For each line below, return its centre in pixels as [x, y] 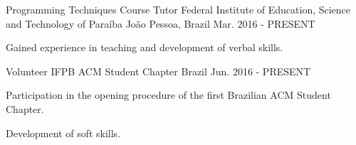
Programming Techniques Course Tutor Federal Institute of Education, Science [178, 9]
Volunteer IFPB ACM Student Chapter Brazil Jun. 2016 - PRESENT [158, 71]
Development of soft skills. [63, 133]
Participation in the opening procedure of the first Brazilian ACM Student [168, 95]
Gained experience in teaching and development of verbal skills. [145, 47]
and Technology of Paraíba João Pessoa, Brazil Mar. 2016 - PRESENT [161, 23]
